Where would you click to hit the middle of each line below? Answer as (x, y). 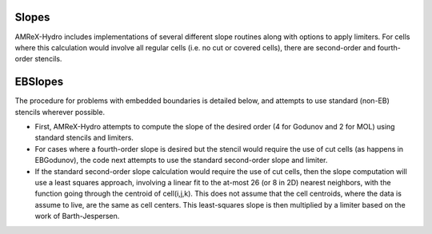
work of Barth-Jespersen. (77, 216)
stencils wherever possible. (60, 112)
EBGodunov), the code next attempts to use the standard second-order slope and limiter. (181, 161)
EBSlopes (39, 82)
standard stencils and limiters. (84, 138)
